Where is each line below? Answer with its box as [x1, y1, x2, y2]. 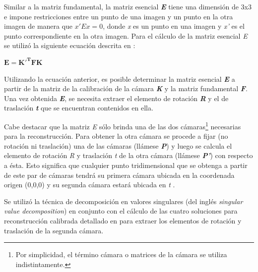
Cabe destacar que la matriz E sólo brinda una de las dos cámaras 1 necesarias [4, 119, 241, 131]
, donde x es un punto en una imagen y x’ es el [103, 21, 245, 31]
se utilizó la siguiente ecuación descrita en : [4, 40, 135, 51]
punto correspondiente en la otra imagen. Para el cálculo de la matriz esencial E [4, 30, 248, 41]
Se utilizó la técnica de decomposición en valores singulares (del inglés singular [4, 196, 243, 206]
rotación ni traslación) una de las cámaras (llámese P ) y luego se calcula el [4, 140, 232, 151]
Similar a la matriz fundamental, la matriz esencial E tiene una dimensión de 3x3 [4, 1, 252, 11]
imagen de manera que [4, 21, 73, 31]
